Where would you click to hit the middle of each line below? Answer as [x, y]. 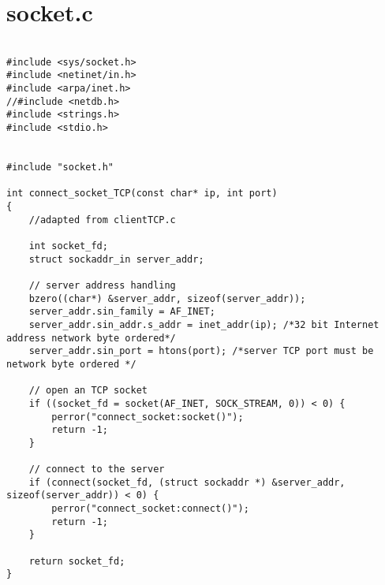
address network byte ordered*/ [91, 338]
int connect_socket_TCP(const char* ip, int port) [142, 194]
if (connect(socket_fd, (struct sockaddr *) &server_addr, [187, 482]
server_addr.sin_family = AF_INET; [122, 312]
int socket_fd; [68, 246]
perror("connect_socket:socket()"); [148, 417]
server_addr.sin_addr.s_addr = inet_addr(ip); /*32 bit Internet [204, 324]
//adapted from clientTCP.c [102, 220]
